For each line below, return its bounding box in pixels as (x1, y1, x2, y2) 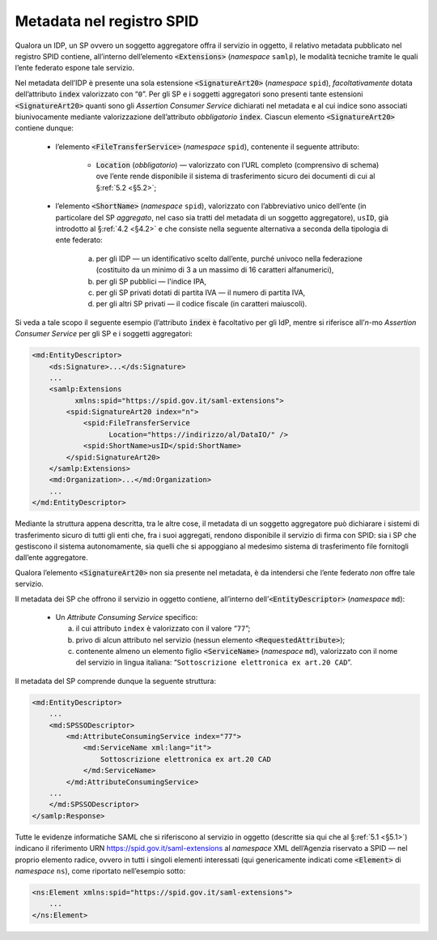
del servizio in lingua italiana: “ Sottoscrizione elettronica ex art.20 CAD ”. (75, 657, 352, 668)
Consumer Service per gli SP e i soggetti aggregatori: (15, 329, 193, 339)
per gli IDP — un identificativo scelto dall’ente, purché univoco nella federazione (95, 254, 363, 263)
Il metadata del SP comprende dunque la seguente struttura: (15, 676, 216, 686)
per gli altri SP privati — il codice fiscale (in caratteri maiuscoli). (95, 299, 308, 309)
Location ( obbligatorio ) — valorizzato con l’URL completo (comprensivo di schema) (95, 160, 380, 170)
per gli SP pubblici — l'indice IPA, (95, 276, 206, 286)
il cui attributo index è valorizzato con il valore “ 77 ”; (75, 624, 251, 634)
